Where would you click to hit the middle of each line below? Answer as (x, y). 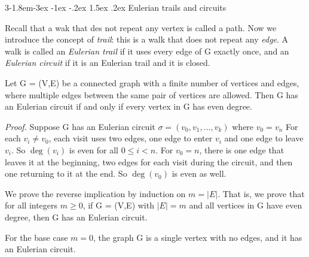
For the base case (36, 237)
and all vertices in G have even (246, 205)
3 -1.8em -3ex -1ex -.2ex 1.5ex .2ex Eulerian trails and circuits (116, 7)
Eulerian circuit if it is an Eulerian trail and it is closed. (108, 63)
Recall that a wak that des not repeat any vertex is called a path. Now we (141, 27)
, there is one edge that (242, 149)
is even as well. (199, 173)
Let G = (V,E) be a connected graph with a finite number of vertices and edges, (152, 82)
